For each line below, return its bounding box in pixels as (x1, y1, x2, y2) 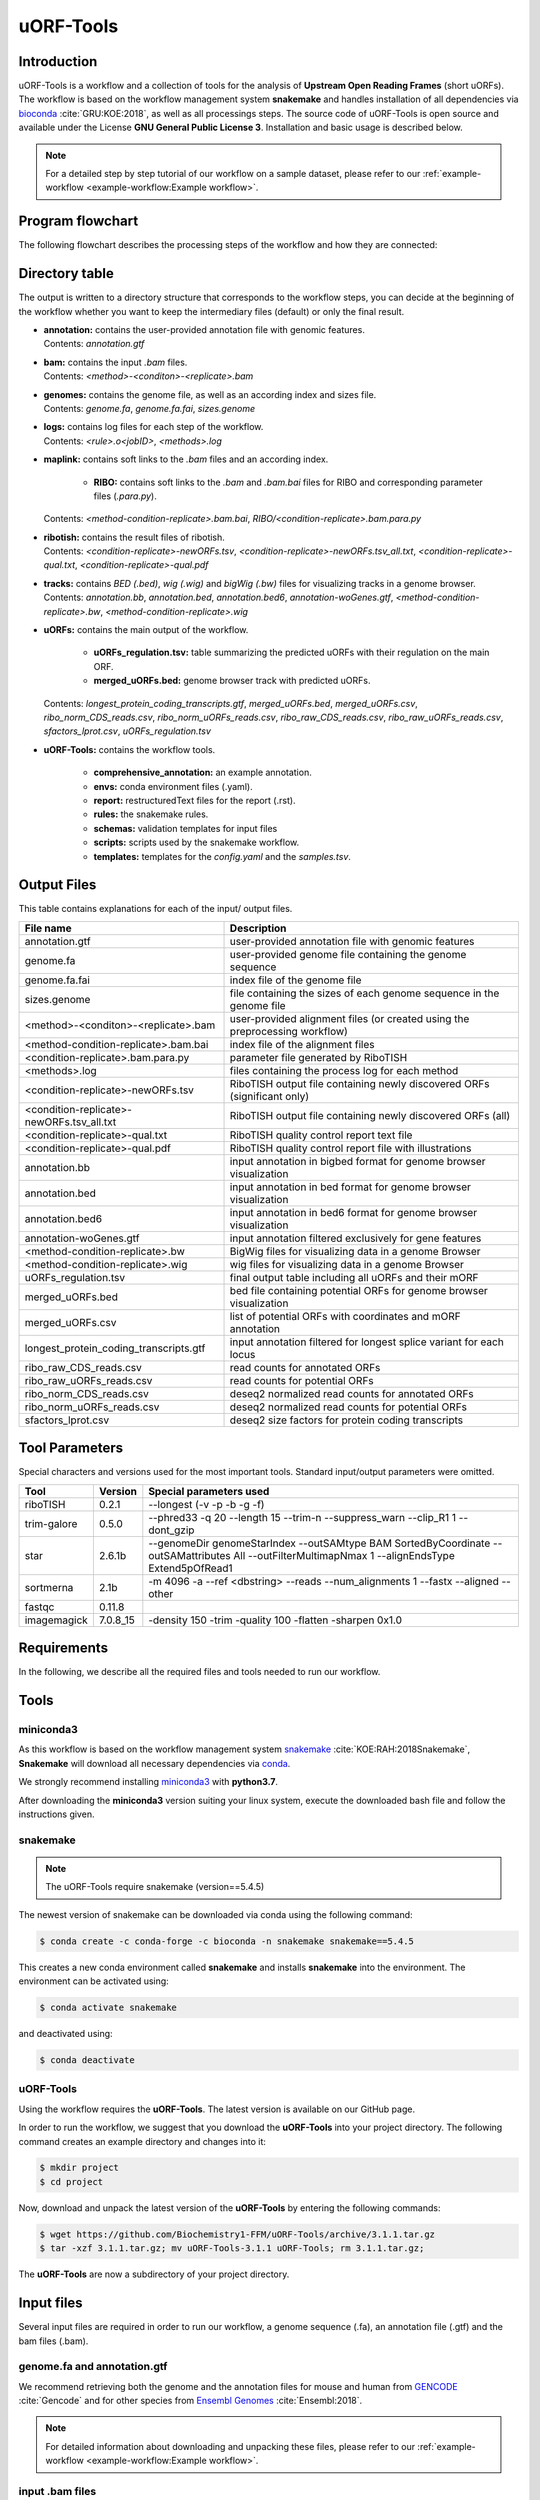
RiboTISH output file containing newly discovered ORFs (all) (229, 1108, 510, 1122)
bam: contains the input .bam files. (43, 356, 188, 368)
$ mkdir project (39, 2162, 120, 2174)
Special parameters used (148, 1484, 270, 1498)
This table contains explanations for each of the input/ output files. (18, 903, 293, 915)
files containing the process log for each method (229, 1063, 459, 1077)
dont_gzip (148, 1523, 195, 1537)
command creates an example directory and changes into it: (18, 2135, 267, 2147)
